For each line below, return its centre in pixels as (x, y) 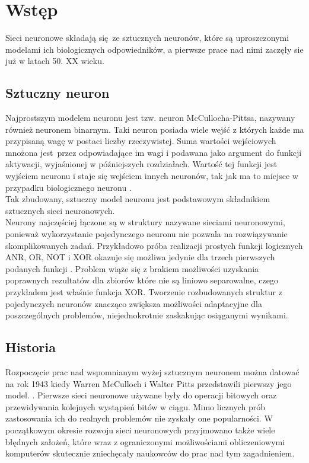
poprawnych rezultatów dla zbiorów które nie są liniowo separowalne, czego (142, 280)
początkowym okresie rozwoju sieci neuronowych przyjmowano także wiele (140, 430)
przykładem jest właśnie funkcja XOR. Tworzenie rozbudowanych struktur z (144, 292)
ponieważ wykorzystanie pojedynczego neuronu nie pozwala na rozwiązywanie (146, 234)
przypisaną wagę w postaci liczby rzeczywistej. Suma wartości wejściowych (141, 141)
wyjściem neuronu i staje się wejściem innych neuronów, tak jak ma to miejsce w (152, 176)
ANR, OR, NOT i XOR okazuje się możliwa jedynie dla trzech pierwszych (140, 257)
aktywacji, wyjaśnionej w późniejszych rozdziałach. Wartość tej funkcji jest (141, 164)
